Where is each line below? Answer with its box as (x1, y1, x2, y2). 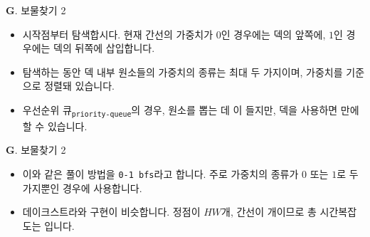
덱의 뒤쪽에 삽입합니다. (53, 41, 155, 56)
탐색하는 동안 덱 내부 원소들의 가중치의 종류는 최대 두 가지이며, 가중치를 (22, 64, 343, 79)
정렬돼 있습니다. (44, 78, 115, 93)
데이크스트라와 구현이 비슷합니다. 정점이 (22, 204, 201, 219)
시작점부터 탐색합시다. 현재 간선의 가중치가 (22, 26, 213, 41)
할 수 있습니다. (22, 118, 88, 133)
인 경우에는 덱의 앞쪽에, (221, 26, 326, 41)
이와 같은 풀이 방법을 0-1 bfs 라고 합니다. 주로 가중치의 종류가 (22, 166, 299, 181)
